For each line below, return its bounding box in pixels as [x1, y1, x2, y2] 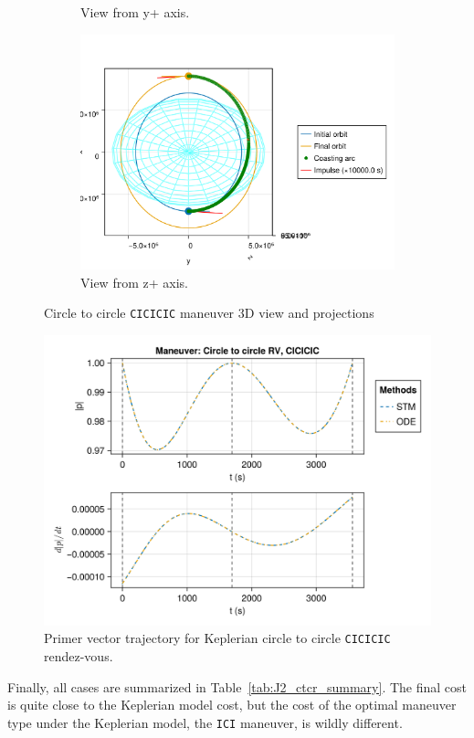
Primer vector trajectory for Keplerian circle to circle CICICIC [44, 628, 391, 648]
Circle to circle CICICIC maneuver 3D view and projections [44, 303, 374, 322]
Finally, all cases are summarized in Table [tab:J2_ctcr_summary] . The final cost [7, 677, 467, 696]
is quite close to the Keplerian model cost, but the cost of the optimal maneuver [7, 695, 457, 714]
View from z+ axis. [80, 272, 188, 291]
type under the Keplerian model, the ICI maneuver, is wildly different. [7, 712, 403, 732]
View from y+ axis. [80, 3, 190, 21]
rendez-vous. [44, 646, 113, 665]
